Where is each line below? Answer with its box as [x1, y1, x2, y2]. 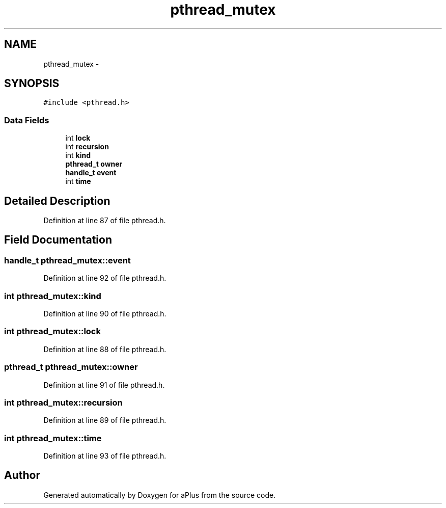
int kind [65, 151, 91, 160]
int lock [65, 133, 91, 143]
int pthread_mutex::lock [4, 326, 101, 337]
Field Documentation [4, 233, 112, 247]
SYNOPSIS [4, 77, 60, 90]
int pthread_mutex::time [4, 433, 102, 443]
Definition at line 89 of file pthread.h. [43, 416, 166, 425]
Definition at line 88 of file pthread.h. [43, 344, 166, 354]
